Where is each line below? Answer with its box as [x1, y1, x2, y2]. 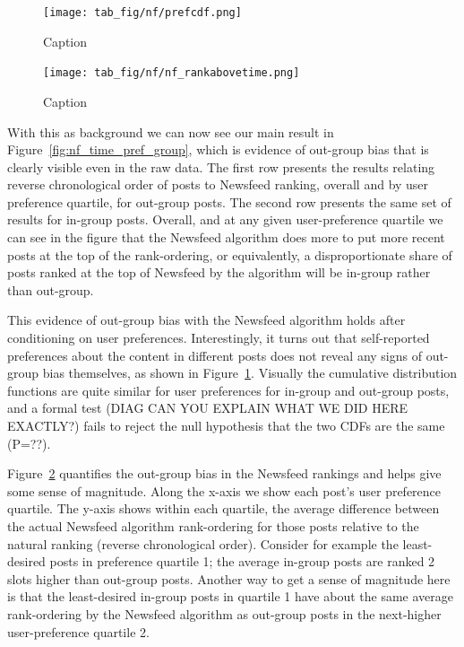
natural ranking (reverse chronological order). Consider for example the [7, 534, 399, 553]
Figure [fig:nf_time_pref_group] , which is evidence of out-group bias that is [7, 140, 429, 159]
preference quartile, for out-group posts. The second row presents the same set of [7, 192, 451, 211]
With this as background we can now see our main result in [7, 122, 334, 141]
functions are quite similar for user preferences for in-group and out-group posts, [7, 380, 450, 399]
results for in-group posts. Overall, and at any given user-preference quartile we [7, 210, 443, 229]
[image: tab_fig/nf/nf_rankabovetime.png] [43, 66, 300, 80]
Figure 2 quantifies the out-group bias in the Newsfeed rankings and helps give [7, 464, 442, 483]
